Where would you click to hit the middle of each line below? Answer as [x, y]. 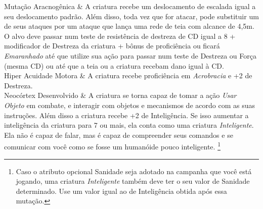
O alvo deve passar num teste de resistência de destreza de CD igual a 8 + [120, 36]
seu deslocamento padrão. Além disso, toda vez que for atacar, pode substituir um [131, 16]
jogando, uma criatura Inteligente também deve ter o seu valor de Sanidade [133, 181]
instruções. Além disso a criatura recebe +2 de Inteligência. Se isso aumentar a [126, 115]
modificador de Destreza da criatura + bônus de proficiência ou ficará [112, 46]
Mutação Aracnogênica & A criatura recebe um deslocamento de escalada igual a [130, 6]
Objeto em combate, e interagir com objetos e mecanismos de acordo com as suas [129, 105]
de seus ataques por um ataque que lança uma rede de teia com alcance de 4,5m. [129, 26]
